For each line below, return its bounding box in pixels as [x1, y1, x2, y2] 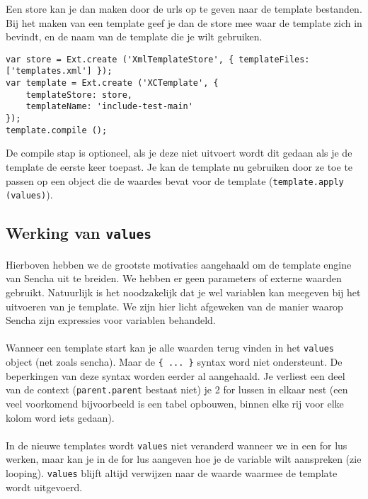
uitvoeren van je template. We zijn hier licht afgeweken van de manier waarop [6, 298, 343, 313]
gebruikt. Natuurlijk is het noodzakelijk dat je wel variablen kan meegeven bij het [6, 285, 361, 300]
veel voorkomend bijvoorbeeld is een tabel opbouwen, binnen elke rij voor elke [6, 396, 344, 410]
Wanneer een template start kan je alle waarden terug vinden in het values [6, 340, 334, 355]
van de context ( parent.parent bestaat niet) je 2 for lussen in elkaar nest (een [6, 382, 348, 397]
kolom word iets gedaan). [6, 410, 115, 425]
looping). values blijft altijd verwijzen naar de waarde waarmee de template [6, 465, 338, 480]
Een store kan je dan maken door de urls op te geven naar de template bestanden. [6, 1, 362, 16]
